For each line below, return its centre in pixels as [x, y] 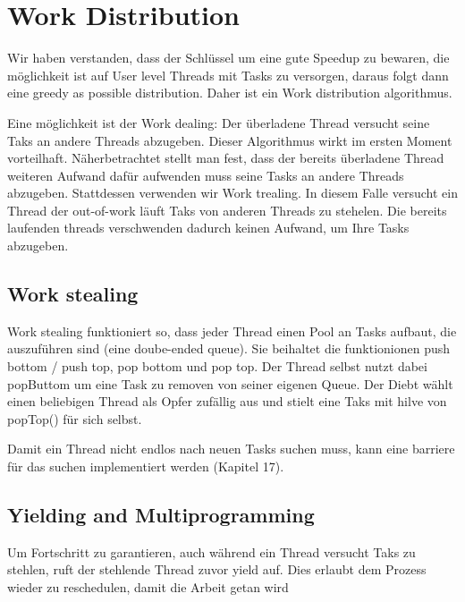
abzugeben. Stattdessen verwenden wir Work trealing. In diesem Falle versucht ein [232, 193]
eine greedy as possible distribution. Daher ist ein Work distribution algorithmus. [230, 93]
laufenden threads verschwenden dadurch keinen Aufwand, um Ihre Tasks [208, 228]
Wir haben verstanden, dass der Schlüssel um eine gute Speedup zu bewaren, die [228, 58]
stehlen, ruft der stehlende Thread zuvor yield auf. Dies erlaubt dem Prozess [217, 569]
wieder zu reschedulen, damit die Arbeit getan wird [148, 587]
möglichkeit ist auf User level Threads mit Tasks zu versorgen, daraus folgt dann [228, 75]
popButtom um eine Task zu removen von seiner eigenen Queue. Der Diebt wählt [230, 383]
